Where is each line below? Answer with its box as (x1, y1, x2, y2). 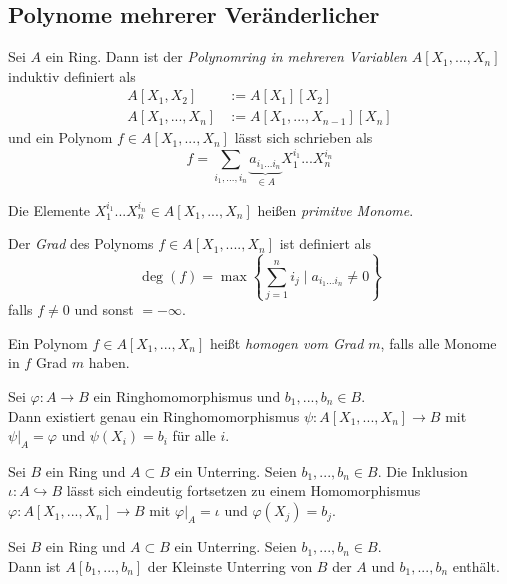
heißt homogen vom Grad (209, 332, 364, 353)
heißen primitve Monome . (257, 199, 414, 220)
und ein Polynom (8, 127, 113, 148)
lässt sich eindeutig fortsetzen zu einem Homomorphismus (66, 480, 421, 501)
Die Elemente (8, 199, 91, 220)
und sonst (74, 299, 134, 320)
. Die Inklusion (377, 460, 468, 481)
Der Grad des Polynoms (8, 233, 154, 254)
